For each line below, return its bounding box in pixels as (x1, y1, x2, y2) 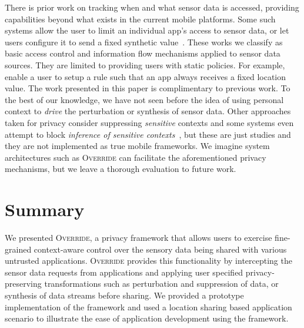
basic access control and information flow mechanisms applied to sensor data (5, 47, 280, 59)
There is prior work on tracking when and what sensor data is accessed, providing (5, 1, 299, 13)
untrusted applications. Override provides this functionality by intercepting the (5, 254, 292, 267)
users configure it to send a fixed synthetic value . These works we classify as (5, 35, 283, 48)
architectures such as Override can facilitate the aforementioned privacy (5, 151, 266, 163)
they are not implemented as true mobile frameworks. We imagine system (5, 140, 270, 152)
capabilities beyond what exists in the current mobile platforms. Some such (5, 12, 276, 25)
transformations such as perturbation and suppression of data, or (44, 277, 279, 290)
